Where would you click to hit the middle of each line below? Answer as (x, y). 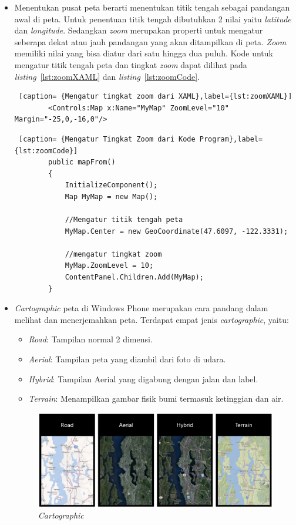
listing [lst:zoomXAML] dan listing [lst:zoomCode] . (107, 76)
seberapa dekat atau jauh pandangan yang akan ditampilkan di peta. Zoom (150, 41)
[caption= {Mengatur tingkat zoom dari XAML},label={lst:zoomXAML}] (155, 97)
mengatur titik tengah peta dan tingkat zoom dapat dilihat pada (131, 64)
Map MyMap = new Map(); (111, 196)
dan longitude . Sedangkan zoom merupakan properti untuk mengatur (139, 30)
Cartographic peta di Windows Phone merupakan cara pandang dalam (141, 308)
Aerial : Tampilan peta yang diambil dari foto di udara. (127, 359)
